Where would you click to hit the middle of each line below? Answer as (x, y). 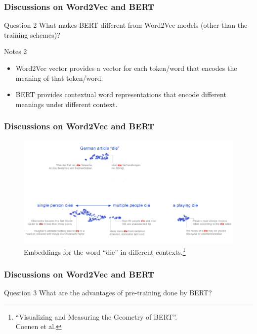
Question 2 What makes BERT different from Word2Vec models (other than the (126, 25)
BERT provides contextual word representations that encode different (121, 94)
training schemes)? (32, 34)
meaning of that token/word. (59, 78)
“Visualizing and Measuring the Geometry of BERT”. (96, 316)
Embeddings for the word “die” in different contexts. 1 (105, 251)
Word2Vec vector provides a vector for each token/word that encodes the (126, 68)
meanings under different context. (66, 104)
